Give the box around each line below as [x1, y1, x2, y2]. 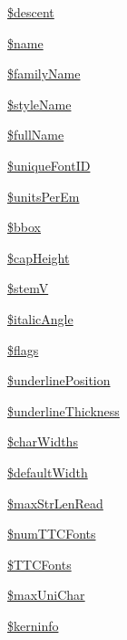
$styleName [7, 94, 72, 113]
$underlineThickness [7, 401, 120, 420]
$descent [7, 3, 54, 21]
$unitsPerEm [7, 186, 80, 205]
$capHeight [7, 247, 70, 267]
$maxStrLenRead [7, 493, 103, 512]
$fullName [7, 125, 64, 144]
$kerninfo [7, 615, 59, 635]
